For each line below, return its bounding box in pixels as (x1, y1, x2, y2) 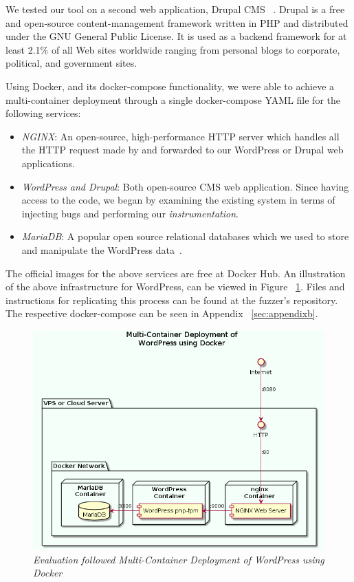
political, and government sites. (5, 56, 137, 70)
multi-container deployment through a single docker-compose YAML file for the (5, 92, 341, 107)
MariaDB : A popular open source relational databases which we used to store (21, 229, 349, 244)
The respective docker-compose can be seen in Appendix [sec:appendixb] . (5, 306, 318, 321)
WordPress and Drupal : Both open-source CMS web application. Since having (21, 179, 349, 193)
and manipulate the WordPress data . (21, 242, 182, 257)
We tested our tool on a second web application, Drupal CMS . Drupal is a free (5, 2, 345, 16)
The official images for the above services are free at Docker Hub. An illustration (5, 266, 346, 280)
